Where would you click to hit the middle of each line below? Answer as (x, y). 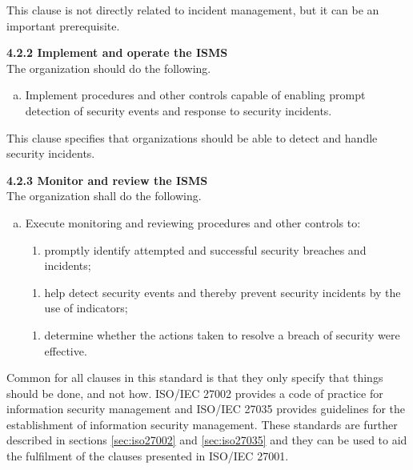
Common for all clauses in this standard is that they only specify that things (195, 378)
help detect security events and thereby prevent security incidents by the (223, 292)
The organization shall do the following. (104, 196)
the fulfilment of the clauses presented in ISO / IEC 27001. (148, 456)
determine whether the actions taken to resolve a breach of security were (222, 334)
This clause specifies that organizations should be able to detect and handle (192, 137)
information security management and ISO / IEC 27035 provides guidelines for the (206, 409)
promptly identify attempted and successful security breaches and (205, 249)
